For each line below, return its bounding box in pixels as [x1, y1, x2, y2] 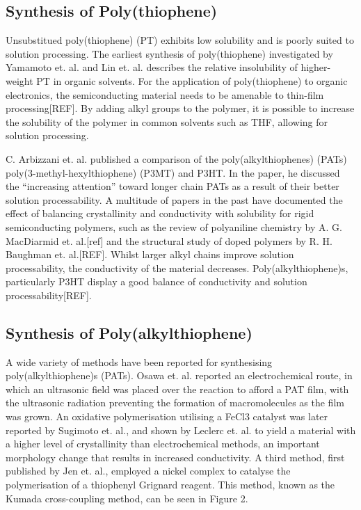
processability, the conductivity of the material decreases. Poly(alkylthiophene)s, [6, 260, 348, 275]
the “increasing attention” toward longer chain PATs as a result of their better [6, 179, 339, 193]
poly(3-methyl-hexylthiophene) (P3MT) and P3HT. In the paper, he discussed [6, 165, 340, 180]
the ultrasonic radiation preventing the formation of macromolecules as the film [6, 395, 344, 410]
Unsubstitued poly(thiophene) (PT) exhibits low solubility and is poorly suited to [6, 33, 354, 47]
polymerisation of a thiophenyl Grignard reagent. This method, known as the [6, 477, 335, 492]
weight [6, 73, 33, 88]
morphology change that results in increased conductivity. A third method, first [6, 449, 345, 464]
